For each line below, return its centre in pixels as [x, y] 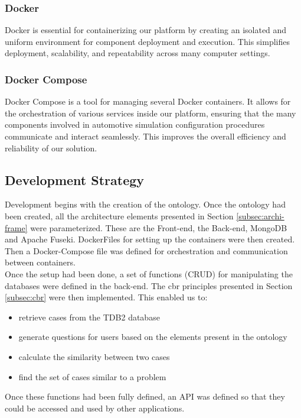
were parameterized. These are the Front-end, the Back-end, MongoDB [159, 227]
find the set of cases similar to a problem [92, 376]
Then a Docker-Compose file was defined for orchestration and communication [146, 250]
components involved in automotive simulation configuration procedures [135, 124]
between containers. [40, 262]
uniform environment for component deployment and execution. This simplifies [147, 41]
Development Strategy [75, 179]
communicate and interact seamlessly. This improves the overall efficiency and [145, 136]
